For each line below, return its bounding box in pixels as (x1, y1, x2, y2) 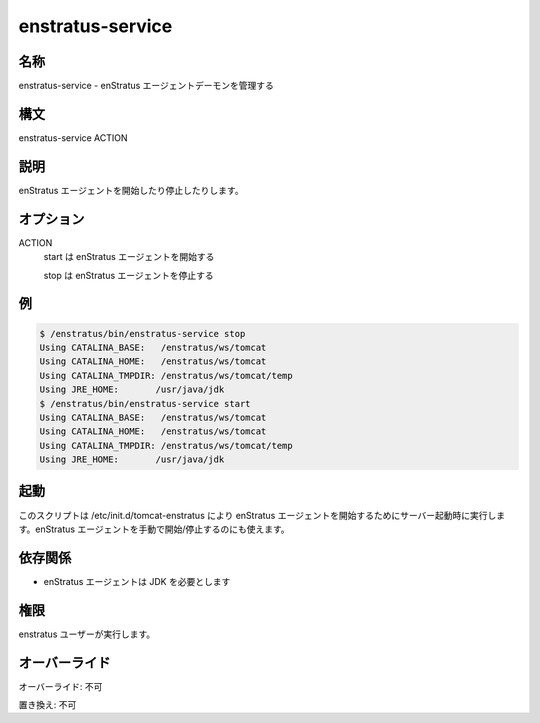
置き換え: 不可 (18, 699, 77, 711)
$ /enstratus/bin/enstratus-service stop (39, 328, 246, 339)
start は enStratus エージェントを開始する (43, 251, 215, 263)
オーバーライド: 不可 (18, 680, 103, 692)
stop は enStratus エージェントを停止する (43, 269, 214, 281)
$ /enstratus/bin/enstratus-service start (39, 398, 251, 409)
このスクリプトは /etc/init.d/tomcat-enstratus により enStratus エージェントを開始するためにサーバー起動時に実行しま (18, 509, 506, 521)
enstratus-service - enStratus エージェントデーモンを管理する (18, 80, 275, 92)
